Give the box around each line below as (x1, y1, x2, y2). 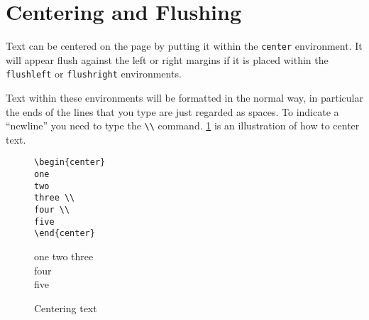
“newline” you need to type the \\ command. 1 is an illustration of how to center (6, 118, 360, 133)
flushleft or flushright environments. (6, 66, 182, 81)
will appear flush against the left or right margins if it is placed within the (6, 52, 329, 67)
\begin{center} (34, 157, 106, 168)
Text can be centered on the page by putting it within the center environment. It (6, 38, 363, 53)
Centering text (34, 300, 97, 315)
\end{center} (34, 228, 95, 239)
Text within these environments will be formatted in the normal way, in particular (6, 90, 363, 105)
